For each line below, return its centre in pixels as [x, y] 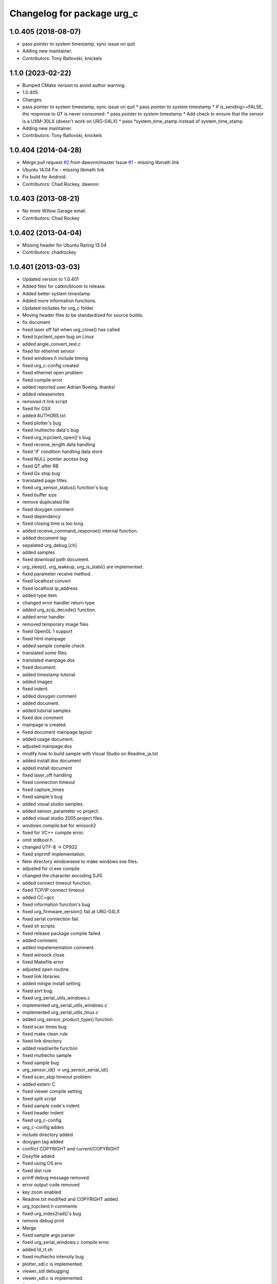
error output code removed [51, 1185]
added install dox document [52, 761]
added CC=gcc [38, 897]
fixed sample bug [41, 1063]
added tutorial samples [47, 710]
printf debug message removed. [56, 1177]
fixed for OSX [37, 409]
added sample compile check [53, 646]
